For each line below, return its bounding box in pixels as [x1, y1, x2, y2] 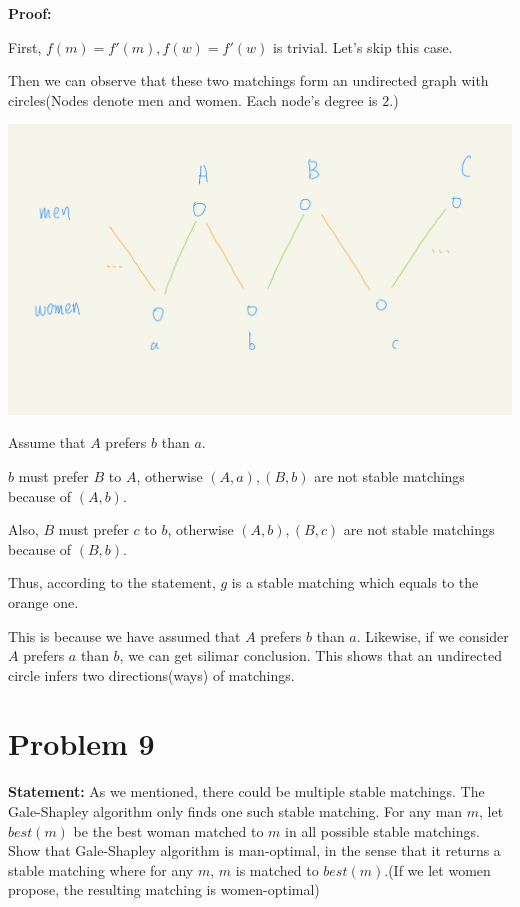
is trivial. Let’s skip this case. [273, 36, 453, 57]
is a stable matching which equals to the [231, 572, 479, 593]
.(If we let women [384, 859, 491, 880]
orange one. [8, 591, 79, 612]
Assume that [8, 432, 86, 453]
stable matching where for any [8, 859, 194, 880]
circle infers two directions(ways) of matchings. [8, 664, 295, 685]
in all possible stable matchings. [285, 820, 480, 841]
